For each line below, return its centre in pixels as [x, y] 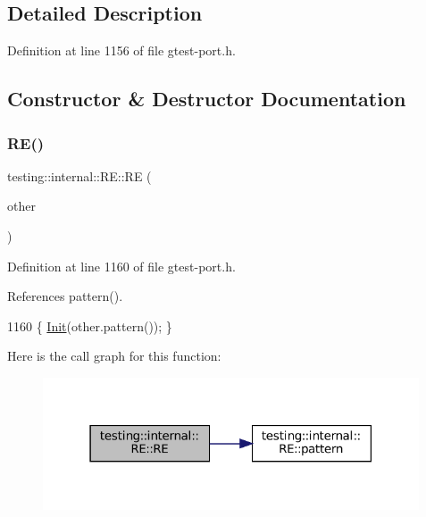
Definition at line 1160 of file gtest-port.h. [121, 266]
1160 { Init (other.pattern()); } [90, 325]
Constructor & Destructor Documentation [207, 99]
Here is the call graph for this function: [114, 356]
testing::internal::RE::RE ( [79, 175]
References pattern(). [65, 296]
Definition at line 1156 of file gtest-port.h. [121, 50]
